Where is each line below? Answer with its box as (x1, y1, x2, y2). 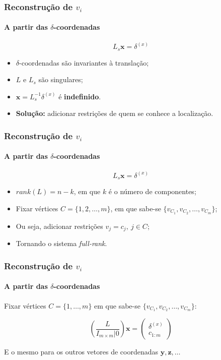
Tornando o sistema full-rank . (16, 238, 107, 249)
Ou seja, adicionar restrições (16, 220, 103, 231)
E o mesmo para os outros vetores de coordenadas (4, 346, 158, 357)
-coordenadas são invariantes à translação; (19, 57, 149, 68)
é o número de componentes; (108, 186, 196, 197)
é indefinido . (58, 91, 101, 101)
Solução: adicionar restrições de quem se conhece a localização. (16, 108, 213, 118)
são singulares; (38, 74, 83, 85)
